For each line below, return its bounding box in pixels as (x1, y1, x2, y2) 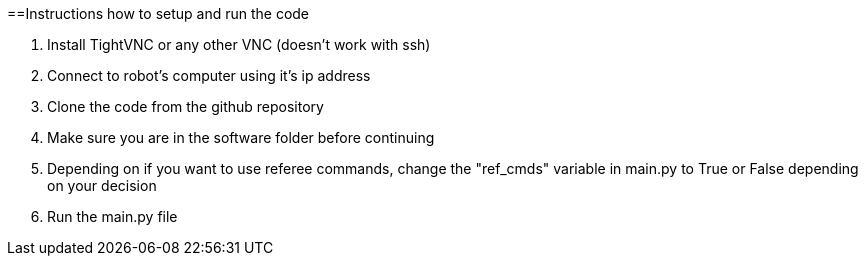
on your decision (47, 177, 157, 194)
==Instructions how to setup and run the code (7, 5, 310, 22)
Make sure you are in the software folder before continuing (47, 129, 435, 146)
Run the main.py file (47, 208, 178, 225)
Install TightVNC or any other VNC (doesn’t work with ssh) (47, 36, 431, 53)
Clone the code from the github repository (47, 98, 324, 115)
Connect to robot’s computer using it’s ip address (47, 67, 371, 84)
